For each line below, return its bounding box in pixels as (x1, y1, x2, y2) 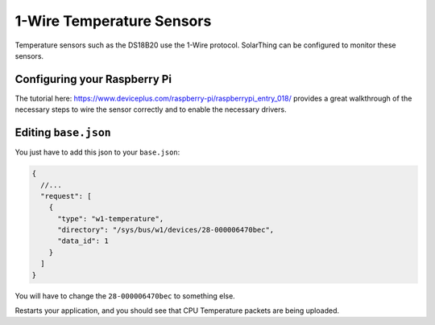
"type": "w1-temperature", (57, 214, 164, 223)
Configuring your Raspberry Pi (14, 72, 172, 86)
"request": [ (40, 191, 92, 200)
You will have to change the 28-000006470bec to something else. (14, 290, 235, 301)
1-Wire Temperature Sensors (14, 12, 212, 30)
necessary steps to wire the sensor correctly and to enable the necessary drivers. (14, 105, 287, 114)
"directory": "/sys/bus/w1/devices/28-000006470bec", (57, 225, 275, 235)
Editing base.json (14, 125, 112, 140)
